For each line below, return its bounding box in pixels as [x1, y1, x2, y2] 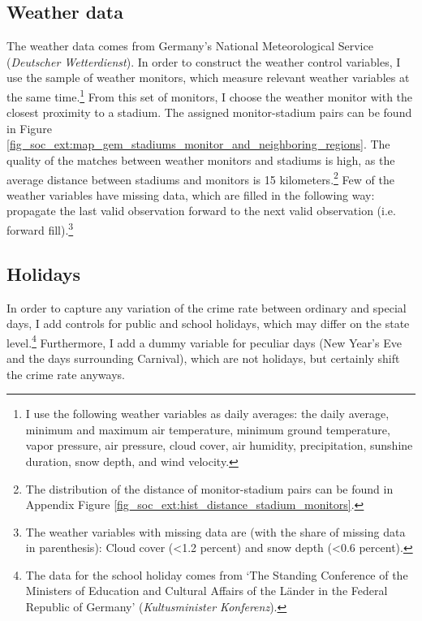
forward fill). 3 [6, 219, 74, 238]
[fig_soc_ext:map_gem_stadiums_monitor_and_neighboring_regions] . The [6, 136, 390, 153]
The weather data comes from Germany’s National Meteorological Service [6, 37, 373, 54]
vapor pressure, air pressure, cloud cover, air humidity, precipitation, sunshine [25, 437, 413, 454]
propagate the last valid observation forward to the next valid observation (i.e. [6, 202, 396, 219]
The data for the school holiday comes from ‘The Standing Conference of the [25, 566, 408, 583]
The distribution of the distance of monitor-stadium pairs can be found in [25, 480, 394, 497]
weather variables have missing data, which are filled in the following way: [6, 186, 375, 203]
